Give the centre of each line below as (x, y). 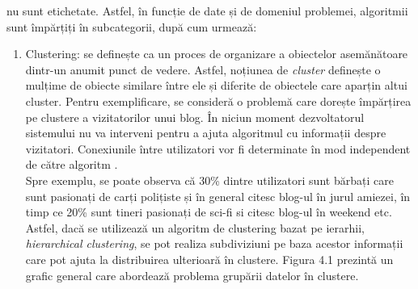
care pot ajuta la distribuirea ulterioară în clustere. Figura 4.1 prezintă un (209, 259)
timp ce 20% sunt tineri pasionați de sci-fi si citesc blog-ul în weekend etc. (209, 212)
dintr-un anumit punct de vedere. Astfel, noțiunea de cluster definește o (203, 69)
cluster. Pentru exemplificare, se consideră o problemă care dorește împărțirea (218, 101)
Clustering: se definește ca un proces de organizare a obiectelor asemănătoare (217, 54)
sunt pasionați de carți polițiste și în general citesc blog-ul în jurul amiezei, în (218, 196)
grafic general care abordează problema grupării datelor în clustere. (192, 275)
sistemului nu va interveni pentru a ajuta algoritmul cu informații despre (206, 133)
